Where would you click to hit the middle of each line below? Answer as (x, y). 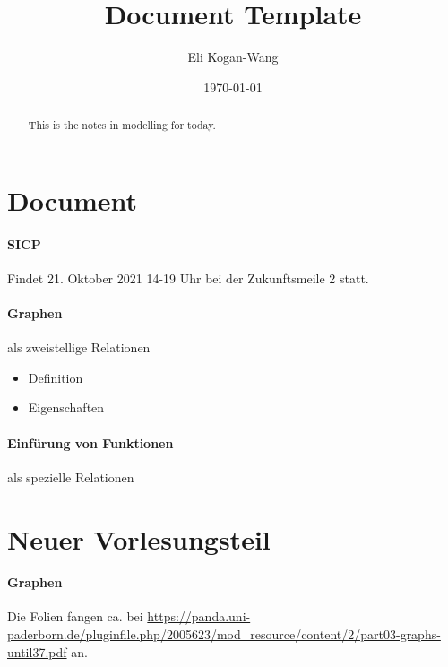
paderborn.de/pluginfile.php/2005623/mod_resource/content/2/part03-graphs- (224, 634)
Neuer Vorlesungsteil (139, 538)
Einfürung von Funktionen (90, 442)
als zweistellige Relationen (79, 347)
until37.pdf (37, 651)
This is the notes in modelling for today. (122, 125)
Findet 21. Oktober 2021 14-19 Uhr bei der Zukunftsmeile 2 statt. (188, 277)
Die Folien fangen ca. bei (75, 616)
